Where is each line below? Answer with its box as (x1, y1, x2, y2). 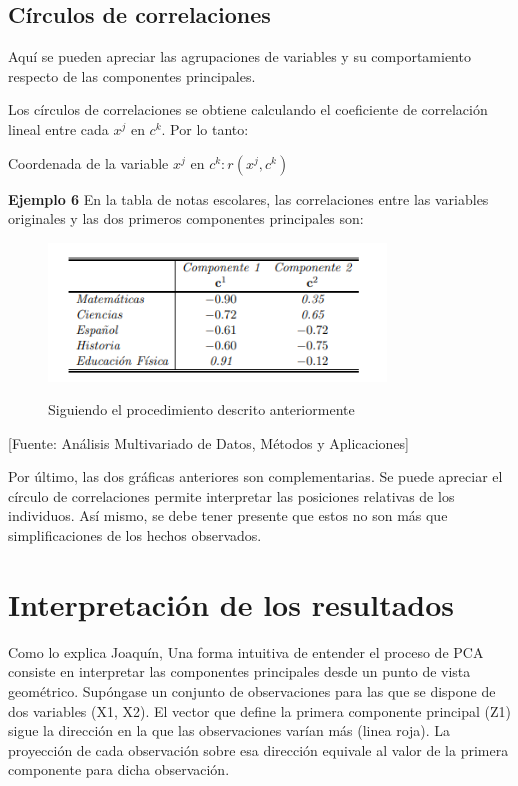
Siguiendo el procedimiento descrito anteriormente (48, 399, 355, 420)
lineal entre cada (8, 118, 109, 139)
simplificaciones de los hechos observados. (8, 525, 262, 546)
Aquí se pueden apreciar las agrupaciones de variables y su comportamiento (8, 46, 471, 67)
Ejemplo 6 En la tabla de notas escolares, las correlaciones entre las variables (8, 188, 489, 209)
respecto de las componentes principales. (8, 65, 256, 86)
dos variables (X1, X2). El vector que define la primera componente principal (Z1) (8, 700, 511, 721)
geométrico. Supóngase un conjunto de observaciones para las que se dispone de (8, 680, 496, 701)
